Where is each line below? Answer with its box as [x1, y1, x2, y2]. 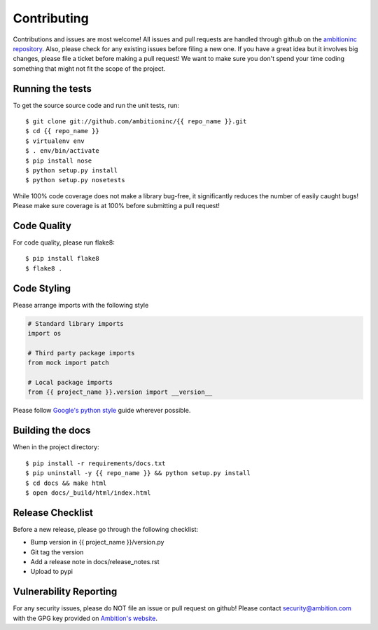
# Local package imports [27, 378, 113, 387]
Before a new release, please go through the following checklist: [13, 525, 199, 533]
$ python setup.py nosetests [25, 176, 125, 184]
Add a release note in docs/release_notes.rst [30, 557, 160, 566]
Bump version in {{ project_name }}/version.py [30, 538, 164, 547]
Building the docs [13, 425, 91, 437]
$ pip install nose [25, 156, 92, 165]
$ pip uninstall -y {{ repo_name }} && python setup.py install [25, 470, 251, 477]
